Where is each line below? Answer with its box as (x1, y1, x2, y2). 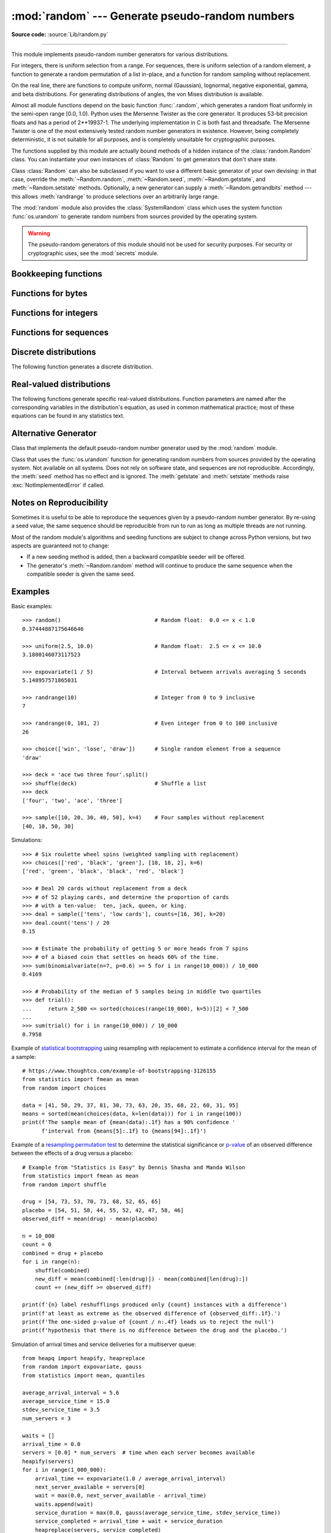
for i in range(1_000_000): (22, 1466, 107, 1474)
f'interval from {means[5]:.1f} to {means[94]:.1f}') (41, 1127, 207, 1134)
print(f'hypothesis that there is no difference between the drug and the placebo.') (22, 1327, 287, 1334)
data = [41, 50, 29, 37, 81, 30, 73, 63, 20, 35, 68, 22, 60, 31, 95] (22, 1101, 239, 1109)
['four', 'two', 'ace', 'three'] (22, 797, 123, 804)
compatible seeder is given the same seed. (26, 570, 135, 578)
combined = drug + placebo (22, 1250, 104, 1256)
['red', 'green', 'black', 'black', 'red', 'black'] (22, 868, 184, 875)
